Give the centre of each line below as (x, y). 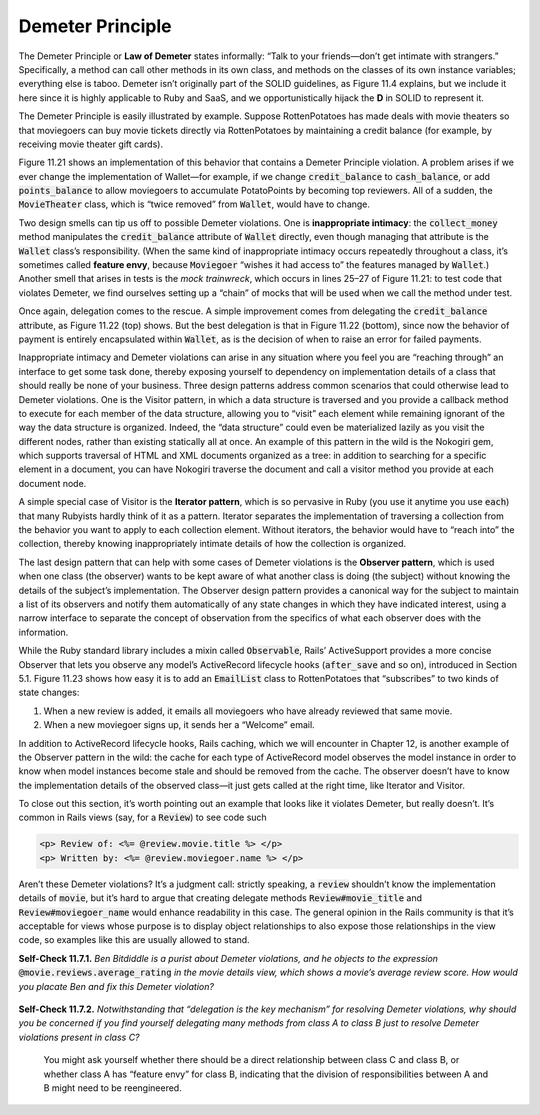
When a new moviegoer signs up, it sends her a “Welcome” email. (179, 725)
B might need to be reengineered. (112, 1087)
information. (43, 632)
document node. (52, 483)
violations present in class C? (79, 1037)
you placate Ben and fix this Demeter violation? (116, 986)
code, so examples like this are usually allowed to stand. (134, 940)
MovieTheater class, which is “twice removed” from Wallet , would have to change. (194, 204)
